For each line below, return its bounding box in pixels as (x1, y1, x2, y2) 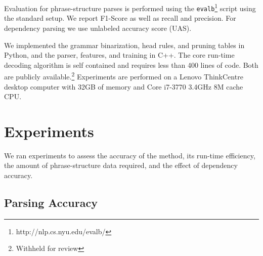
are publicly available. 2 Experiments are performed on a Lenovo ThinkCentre (4, 70, 243, 81)
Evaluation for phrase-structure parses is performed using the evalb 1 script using (4, 2, 256, 13)
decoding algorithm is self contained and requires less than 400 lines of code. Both (4, 59, 258, 70)
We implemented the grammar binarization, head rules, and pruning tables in (4, 39, 245, 50)
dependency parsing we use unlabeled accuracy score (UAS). (4, 22, 192, 33)
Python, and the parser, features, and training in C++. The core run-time (4, 50, 235, 60)
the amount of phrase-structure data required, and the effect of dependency (4, 160, 238, 170)
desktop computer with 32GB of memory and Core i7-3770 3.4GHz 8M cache (4, 81, 243, 92)
